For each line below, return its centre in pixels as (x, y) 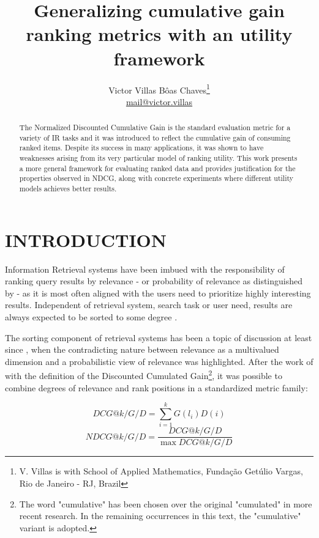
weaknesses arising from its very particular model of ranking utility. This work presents (158, 158)
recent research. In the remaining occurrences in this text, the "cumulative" (160, 516)
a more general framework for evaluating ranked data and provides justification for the (157, 168)
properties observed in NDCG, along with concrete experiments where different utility (156, 178)
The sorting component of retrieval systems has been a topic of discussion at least (159, 337)
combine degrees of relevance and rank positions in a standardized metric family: (156, 387)
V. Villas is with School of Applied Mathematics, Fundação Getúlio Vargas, (161, 471)
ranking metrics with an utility (159, 34)
